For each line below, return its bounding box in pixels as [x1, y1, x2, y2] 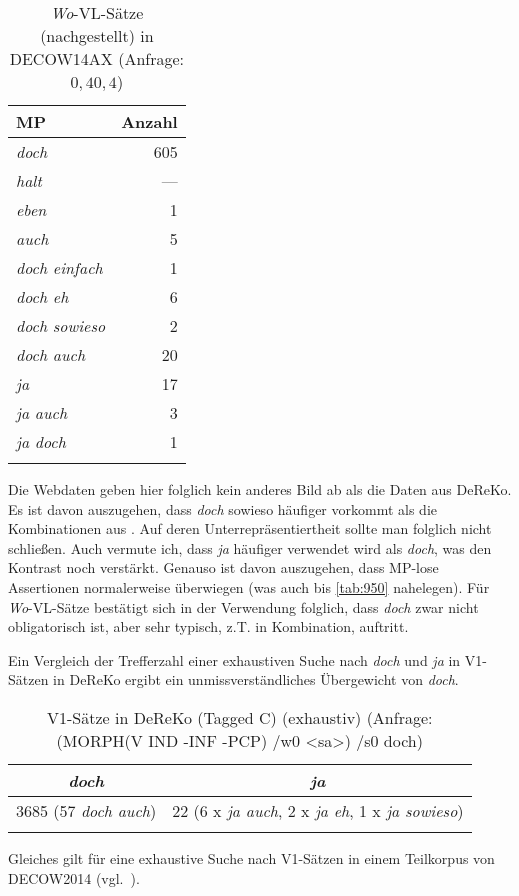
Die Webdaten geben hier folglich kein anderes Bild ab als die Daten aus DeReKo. [8, 479, 512, 499]
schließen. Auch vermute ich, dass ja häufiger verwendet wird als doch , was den [8, 537, 492, 558]
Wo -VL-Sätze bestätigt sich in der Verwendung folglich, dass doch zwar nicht [8, 596, 479, 617]
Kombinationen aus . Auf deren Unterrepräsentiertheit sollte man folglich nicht [8, 518, 492, 539]
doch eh [16, 285, 69, 308]
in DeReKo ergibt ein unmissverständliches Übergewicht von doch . [53, 669, 459, 690]
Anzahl [121, 110, 178, 133]
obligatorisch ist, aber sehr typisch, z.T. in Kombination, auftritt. [8, 616, 409, 637]
